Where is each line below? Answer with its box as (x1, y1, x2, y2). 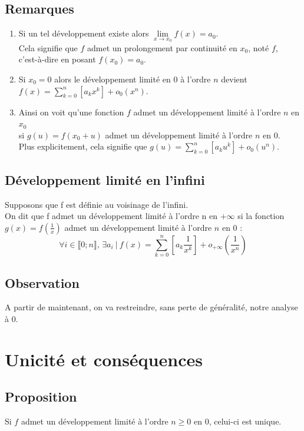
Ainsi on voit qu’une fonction (18, 105, 124, 118)
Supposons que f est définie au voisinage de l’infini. (5, 198, 189, 210)
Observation (5, 273, 80, 291)
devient (221, 73, 247, 85)
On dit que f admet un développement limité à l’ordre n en (5, 210, 217, 222)
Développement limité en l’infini (5, 170, 205, 188)
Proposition (5, 387, 77, 406)
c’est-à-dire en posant (18, 53, 96, 65)
